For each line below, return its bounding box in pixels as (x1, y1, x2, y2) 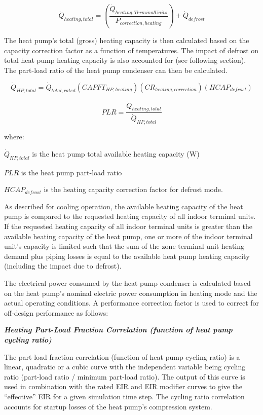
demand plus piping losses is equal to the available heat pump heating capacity (4, 250, 250, 261)
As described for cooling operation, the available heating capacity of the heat (4, 201, 243, 211)
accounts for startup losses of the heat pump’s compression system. (4, 401, 212, 411)
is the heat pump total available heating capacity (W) (32, 148, 200, 159)
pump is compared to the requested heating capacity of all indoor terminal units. (4, 211, 256, 221)
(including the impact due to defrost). (4, 260, 122, 271)
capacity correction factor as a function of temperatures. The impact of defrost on (4, 45, 259, 55)
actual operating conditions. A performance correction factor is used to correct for (4, 297, 259, 308)
